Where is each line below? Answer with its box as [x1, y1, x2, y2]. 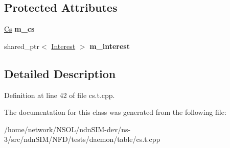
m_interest [89, 40, 130, 51]
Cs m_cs [4, 23, 35, 34]
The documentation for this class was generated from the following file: [4, 107, 226, 117]
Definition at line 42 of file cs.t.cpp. [4, 89, 115, 100]
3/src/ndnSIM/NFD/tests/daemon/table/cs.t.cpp [4, 134, 160, 144]
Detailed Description [4, 65, 116, 81]
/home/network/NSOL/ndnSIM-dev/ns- [4, 124, 131, 134]
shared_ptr [4, 40, 40, 51]
